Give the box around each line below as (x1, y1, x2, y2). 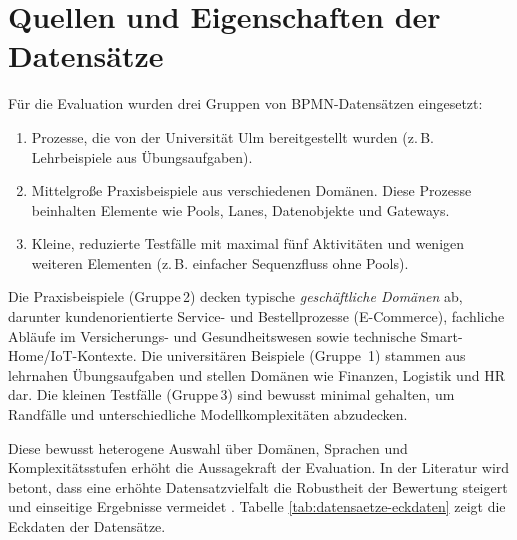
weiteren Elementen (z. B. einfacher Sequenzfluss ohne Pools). (31, 252, 409, 273)
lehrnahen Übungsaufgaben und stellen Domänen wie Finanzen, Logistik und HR (8, 364, 505, 385)
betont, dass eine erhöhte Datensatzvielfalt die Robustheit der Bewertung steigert (8, 476, 508, 497)
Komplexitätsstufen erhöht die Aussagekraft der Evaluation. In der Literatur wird (8, 457, 510, 478)
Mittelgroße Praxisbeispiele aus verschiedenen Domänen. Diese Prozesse (31, 180, 472, 201)
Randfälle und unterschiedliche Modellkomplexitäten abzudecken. (8, 404, 408, 425)
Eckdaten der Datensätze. (8, 516, 166, 536)
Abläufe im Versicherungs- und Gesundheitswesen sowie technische (8, 325, 416, 346)
